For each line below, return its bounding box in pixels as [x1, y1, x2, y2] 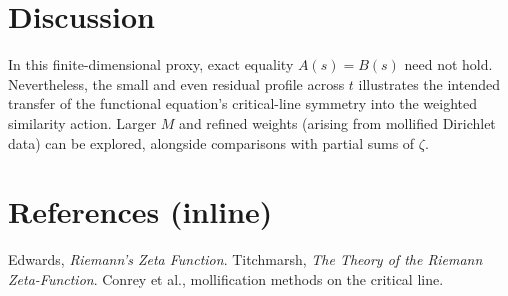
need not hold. [404, 54, 493, 75]
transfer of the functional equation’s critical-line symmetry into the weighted [8, 93, 478, 114]
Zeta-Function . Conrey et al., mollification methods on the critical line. [8, 268, 444, 289]
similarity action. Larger [8, 112, 157, 133]
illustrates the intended [358, 73, 500, 94]
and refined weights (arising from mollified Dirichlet [179, 112, 496, 133]
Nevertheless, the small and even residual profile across [8, 73, 345, 94]
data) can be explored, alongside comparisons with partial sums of [8, 132, 415, 153]
